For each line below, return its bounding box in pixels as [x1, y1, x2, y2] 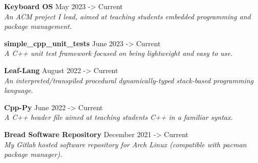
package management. [4, 21, 72, 31]
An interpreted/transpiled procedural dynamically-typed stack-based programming [4, 75, 254, 85]
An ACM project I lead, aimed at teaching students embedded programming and [4, 11, 251, 21]
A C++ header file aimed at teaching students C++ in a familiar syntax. [4, 112, 233, 122]
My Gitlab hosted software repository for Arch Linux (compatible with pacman [4, 139, 247, 149]
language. [4, 85, 33, 95]
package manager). [4, 149, 62, 159]
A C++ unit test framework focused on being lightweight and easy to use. [4, 48, 233, 58]
